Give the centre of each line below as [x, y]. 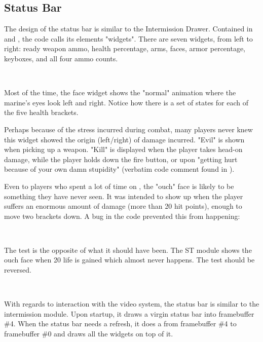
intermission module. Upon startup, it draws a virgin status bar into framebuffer [129, 313]
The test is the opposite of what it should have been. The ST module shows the [128, 250]
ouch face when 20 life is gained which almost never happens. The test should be [129, 260]
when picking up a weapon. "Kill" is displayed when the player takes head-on [123, 149]
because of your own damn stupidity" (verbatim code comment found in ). [119, 169]
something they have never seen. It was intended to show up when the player [124, 196]
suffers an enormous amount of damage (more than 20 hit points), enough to [123, 206]
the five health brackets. [41, 112]
